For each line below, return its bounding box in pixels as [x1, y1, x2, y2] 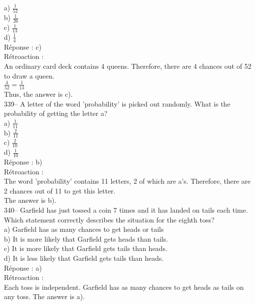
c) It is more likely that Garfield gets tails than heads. [4, 243, 167, 253]
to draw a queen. [4, 70, 55, 81]
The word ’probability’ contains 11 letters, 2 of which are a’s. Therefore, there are [4, 176, 251, 186]
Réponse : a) [4, 262, 42, 273]
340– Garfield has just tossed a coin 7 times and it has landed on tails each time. [4, 205, 248, 215]
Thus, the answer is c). [4, 89, 73, 99]
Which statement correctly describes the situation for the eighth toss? [4, 214, 215, 224]
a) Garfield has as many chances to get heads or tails [4, 224, 164, 234]
